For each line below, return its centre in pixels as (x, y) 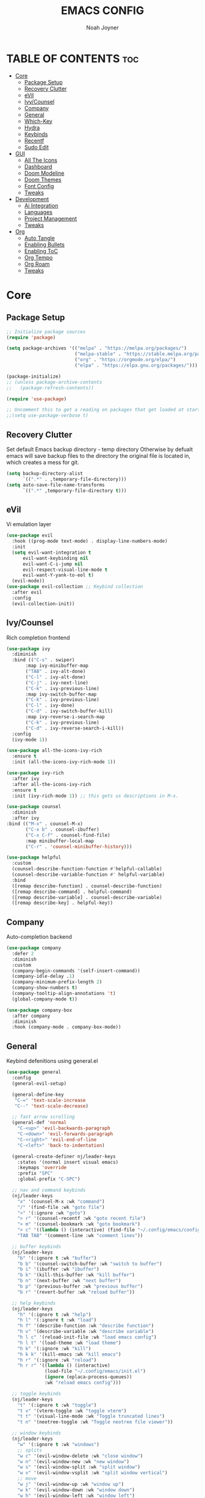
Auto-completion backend (39, 937)
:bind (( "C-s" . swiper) (43, 660)
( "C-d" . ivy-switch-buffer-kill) (69, 711)
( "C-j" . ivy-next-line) (57, 683)
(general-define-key (38, 1095)
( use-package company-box (39, 1010)
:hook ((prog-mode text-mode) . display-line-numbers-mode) (90, 542)
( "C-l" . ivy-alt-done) (56, 677)
